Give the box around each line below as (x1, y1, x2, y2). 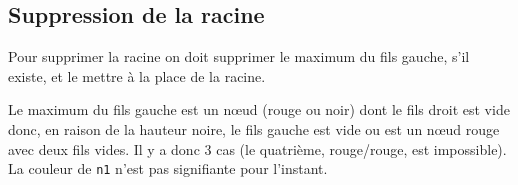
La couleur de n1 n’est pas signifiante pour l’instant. (8, 158, 328, 179)
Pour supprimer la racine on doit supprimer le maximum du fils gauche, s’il (8, 46, 470, 67)
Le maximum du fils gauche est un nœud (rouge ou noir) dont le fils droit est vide (8, 99, 510, 120)
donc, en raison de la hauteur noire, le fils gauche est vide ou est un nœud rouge (8, 118, 500, 139)
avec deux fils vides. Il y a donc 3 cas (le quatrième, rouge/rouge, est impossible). (8, 138, 507, 159)
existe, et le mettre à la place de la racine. (8, 65, 266, 86)
